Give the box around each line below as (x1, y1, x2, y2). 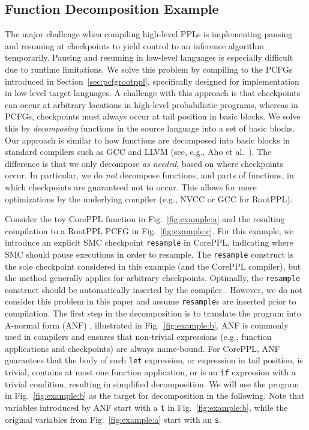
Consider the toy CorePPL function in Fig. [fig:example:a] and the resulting (5, 213, 285, 225)
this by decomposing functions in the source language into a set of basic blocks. (5, 121, 295, 134)
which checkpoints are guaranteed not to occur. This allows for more (5, 180, 257, 193)
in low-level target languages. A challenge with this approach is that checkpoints (5, 86, 301, 99)
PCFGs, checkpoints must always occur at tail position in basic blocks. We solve (5, 110, 301, 123)
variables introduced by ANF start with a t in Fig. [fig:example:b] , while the (5, 401, 288, 413)
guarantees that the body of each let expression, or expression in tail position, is (5, 354, 304, 366)
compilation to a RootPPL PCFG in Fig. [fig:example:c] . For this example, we (5, 224, 294, 237)
